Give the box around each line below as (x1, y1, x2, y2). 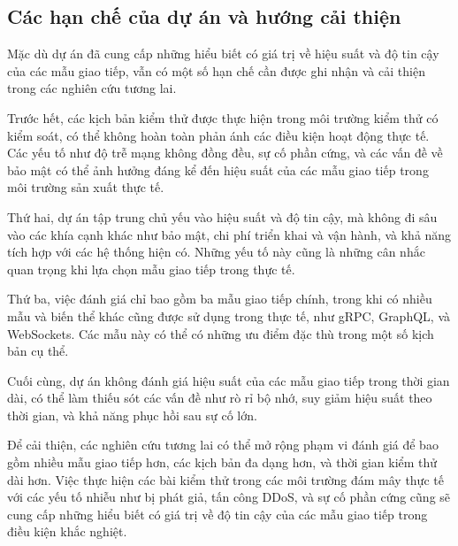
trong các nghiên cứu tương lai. (7, 79, 177, 97)
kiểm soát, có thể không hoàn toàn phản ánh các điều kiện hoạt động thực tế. (7, 126, 430, 144)
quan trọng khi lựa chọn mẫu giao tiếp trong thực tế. (7, 259, 295, 278)
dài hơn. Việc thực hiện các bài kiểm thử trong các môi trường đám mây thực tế (7, 470, 444, 488)
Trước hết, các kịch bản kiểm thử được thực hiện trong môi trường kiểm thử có (7, 108, 439, 127)
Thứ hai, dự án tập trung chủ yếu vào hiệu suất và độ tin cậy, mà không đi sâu (7, 207, 438, 226)
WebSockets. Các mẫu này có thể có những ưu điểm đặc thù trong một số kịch (7, 324, 434, 342)
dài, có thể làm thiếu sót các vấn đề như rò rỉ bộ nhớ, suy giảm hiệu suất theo (7, 388, 432, 407)
